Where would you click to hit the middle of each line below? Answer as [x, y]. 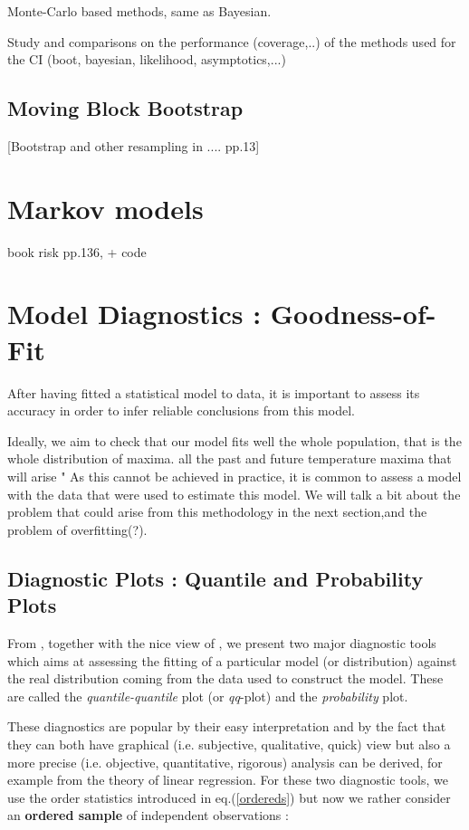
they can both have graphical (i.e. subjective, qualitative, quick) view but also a [229, 744]
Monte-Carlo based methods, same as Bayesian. [139, 11]
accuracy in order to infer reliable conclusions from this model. [181, 410]
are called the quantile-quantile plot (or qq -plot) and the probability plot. [208, 696]
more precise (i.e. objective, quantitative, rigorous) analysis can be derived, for [225, 762]
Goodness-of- [353, 314]
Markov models [105, 208]
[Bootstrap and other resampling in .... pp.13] [134, 145]
